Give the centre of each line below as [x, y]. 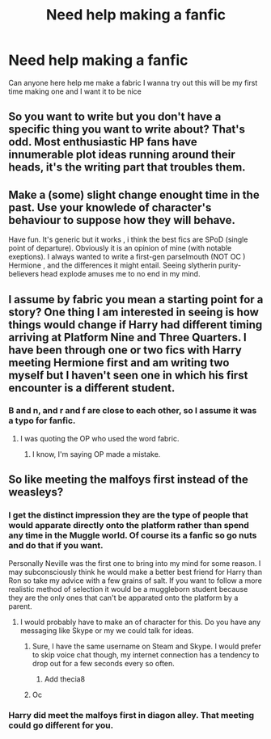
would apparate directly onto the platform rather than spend [129, 526]
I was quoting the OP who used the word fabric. [100, 438]
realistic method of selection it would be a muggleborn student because [128, 589]
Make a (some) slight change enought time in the [134, 194]
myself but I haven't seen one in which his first [128, 375]
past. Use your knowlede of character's [110, 207]
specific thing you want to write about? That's [127, 130]
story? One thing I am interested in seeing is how [133, 312]
